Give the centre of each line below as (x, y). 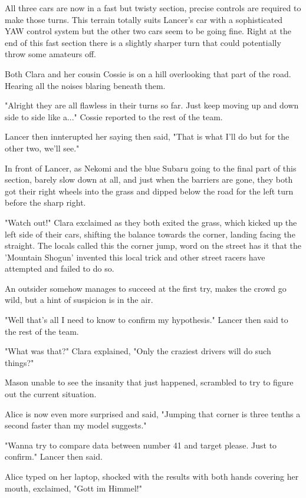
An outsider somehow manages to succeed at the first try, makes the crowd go (146, 288)
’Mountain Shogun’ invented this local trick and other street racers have (135, 257)
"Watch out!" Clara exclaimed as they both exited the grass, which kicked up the (151, 222)
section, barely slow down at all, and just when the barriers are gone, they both (149, 179)
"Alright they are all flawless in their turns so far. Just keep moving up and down (152, 105)
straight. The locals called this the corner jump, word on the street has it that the (153, 245)
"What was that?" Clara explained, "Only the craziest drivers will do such (138, 351)
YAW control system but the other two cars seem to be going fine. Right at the (148, 31)
